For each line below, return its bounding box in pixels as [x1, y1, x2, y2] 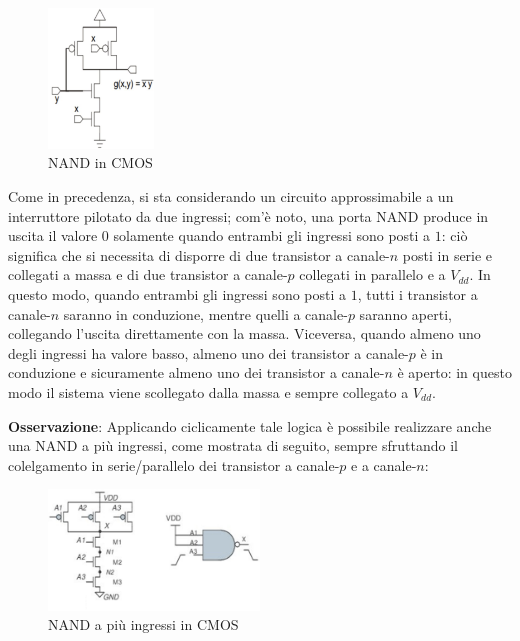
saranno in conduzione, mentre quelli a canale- [63, 303, 348, 324]
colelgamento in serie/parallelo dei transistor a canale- [8, 454, 340, 475]
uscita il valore [8, 225, 98, 246]
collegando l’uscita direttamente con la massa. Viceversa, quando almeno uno [8, 323, 481, 344]
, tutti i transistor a [357, 283, 478, 304]
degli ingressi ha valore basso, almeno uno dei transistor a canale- [8, 342, 409, 363]
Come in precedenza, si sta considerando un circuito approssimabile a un [8, 185, 454, 206]
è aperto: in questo [397, 362, 512, 383]
